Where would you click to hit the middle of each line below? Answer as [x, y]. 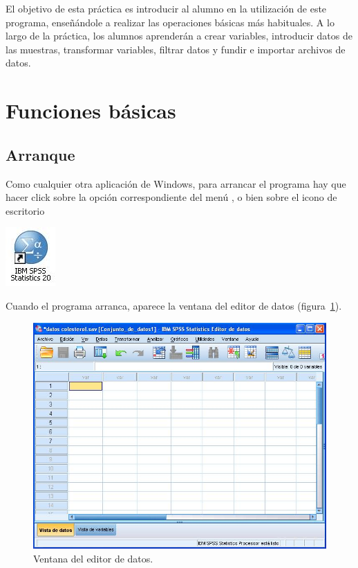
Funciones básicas [91, 110]
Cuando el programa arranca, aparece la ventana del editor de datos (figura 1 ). [174, 305]
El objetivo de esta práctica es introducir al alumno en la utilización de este [166, 8]
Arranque [40, 154]
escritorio [25, 210]
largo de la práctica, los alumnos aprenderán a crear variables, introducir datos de [179, 36]
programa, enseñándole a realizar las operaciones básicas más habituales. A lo [170, 22]
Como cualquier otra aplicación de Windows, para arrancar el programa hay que [176, 183]
